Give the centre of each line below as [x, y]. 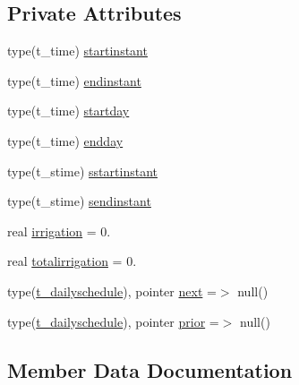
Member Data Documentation [150, 369]
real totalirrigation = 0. [72, 261]
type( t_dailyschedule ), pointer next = [112, 291]
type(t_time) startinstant [77, 51]
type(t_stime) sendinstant [79, 201]
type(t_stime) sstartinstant [82, 171]
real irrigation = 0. [59, 231]
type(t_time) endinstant [74, 80]
